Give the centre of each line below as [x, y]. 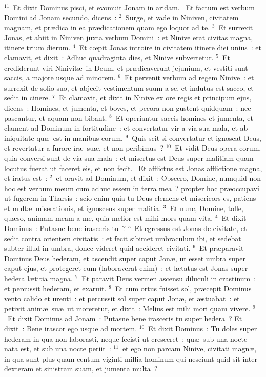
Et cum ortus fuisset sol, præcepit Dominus [183, 288]
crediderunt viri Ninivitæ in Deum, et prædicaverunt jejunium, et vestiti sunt [126, 67]
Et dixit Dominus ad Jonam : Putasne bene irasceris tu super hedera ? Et [125, 318]
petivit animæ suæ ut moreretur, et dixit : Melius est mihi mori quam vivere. [127, 308]
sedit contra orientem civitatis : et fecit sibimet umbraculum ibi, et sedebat [123, 238]
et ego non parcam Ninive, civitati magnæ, [189, 349]
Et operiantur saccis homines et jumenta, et [184, 118]
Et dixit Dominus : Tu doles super [203, 328]
